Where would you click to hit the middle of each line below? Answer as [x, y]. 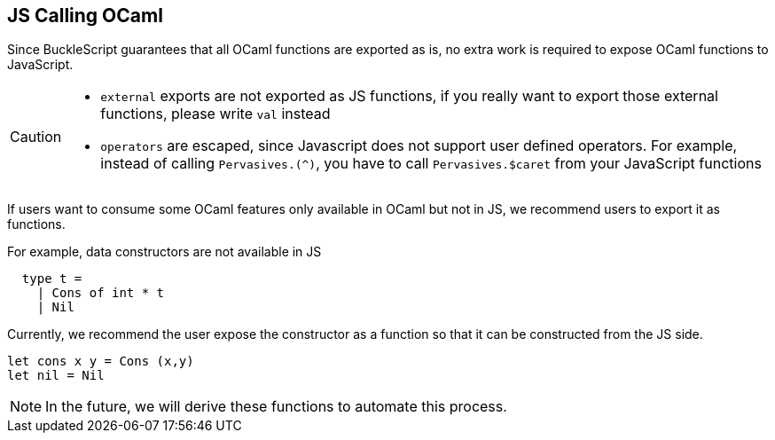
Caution [36, 137]
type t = [52, 279]
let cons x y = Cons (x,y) [101, 361]
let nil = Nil [56, 376]
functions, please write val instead [215, 114]
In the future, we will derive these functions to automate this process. [276, 407]
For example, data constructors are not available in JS [164, 252]
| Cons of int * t [101, 293]
